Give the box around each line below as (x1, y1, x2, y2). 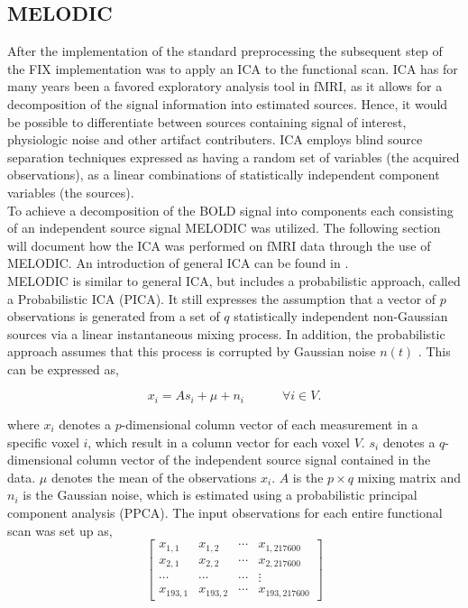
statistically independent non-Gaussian (234, 307, 448, 326)
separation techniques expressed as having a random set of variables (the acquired (7, 147, 460, 166)
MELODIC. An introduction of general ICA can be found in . (7, 253, 349, 272)
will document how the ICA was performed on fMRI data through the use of (7, 235, 431, 254)
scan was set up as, (7, 520, 113, 539)
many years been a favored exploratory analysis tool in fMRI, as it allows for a (7, 77, 443, 96)
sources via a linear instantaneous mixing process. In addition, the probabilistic (7, 324, 445, 343)
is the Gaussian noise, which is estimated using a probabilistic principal (23, 485, 418, 504)
